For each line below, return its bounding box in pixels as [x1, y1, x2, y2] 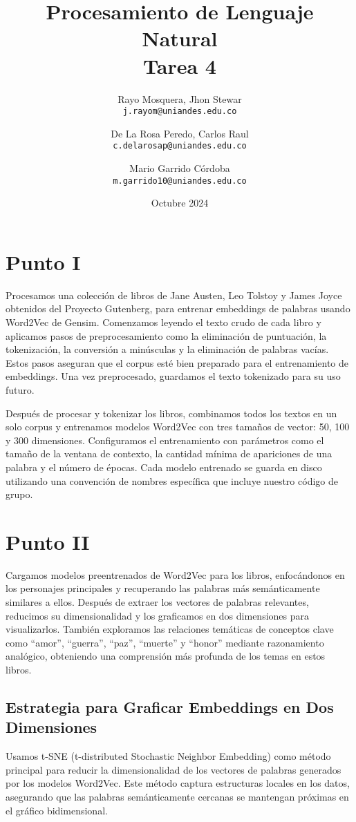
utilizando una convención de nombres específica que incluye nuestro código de [6, 473, 338, 488]
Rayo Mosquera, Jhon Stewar [118, 91, 242, 106]
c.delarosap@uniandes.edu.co [113, 141, 247, 151]
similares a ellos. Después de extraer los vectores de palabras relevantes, [6, 595, 309, 609]
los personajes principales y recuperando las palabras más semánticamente [6, 581, 320, 595]
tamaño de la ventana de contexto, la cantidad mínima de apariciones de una [6, 446, 332, 461]
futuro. [6, 382, 35, 396]
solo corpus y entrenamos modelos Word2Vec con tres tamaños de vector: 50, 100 [6, 419, 350, 434]
